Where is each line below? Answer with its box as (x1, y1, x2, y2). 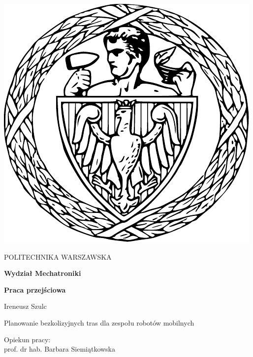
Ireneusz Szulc (4, 301, 47, 311)
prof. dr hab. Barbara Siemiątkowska (4, 344, 116, 354)
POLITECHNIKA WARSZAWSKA (4, 251, 112, 262)
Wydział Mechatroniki (4, 268, 81, 278)
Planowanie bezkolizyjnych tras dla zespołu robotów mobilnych (4, 317, 194, 327)
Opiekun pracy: (4, 334, 51, 344)
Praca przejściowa (4, 284, 66, 295)
